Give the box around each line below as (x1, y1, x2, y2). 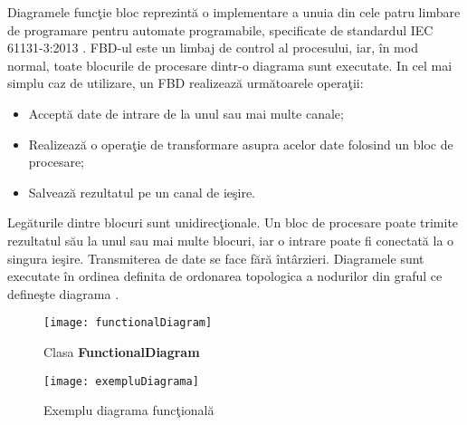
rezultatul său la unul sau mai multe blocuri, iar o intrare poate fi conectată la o (7, 230, 454, 249)
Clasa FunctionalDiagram (43, 342, 200, 361)
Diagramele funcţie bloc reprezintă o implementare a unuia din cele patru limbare (7, 3, 461, 21)
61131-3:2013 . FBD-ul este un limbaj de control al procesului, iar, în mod (7, 38, 418, 57)
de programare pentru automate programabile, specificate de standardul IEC (7, 20, 434, 39)
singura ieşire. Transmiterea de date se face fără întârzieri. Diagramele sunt (7, 248, 424, 267)
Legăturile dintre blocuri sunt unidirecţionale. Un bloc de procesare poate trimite (7, 213, 459, 232)
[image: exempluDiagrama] (43, 374, 199, 388)
